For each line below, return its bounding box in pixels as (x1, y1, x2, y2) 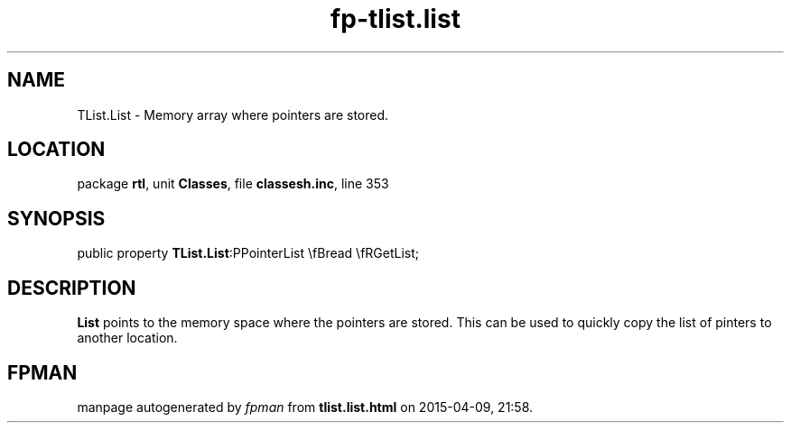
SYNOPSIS (7, 206, 106, 230)
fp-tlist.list (330, 4, 461, 34)
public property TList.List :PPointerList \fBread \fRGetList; (77, 245, 420, 261)
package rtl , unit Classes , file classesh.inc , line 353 (77, 176, 389, 192)
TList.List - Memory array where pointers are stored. (77, 106, 389, 123)
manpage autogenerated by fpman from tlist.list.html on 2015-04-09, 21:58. (77, 398, 534, 415)
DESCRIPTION (7, 276, 136, 299)
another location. (77, 330, 178, 346)
